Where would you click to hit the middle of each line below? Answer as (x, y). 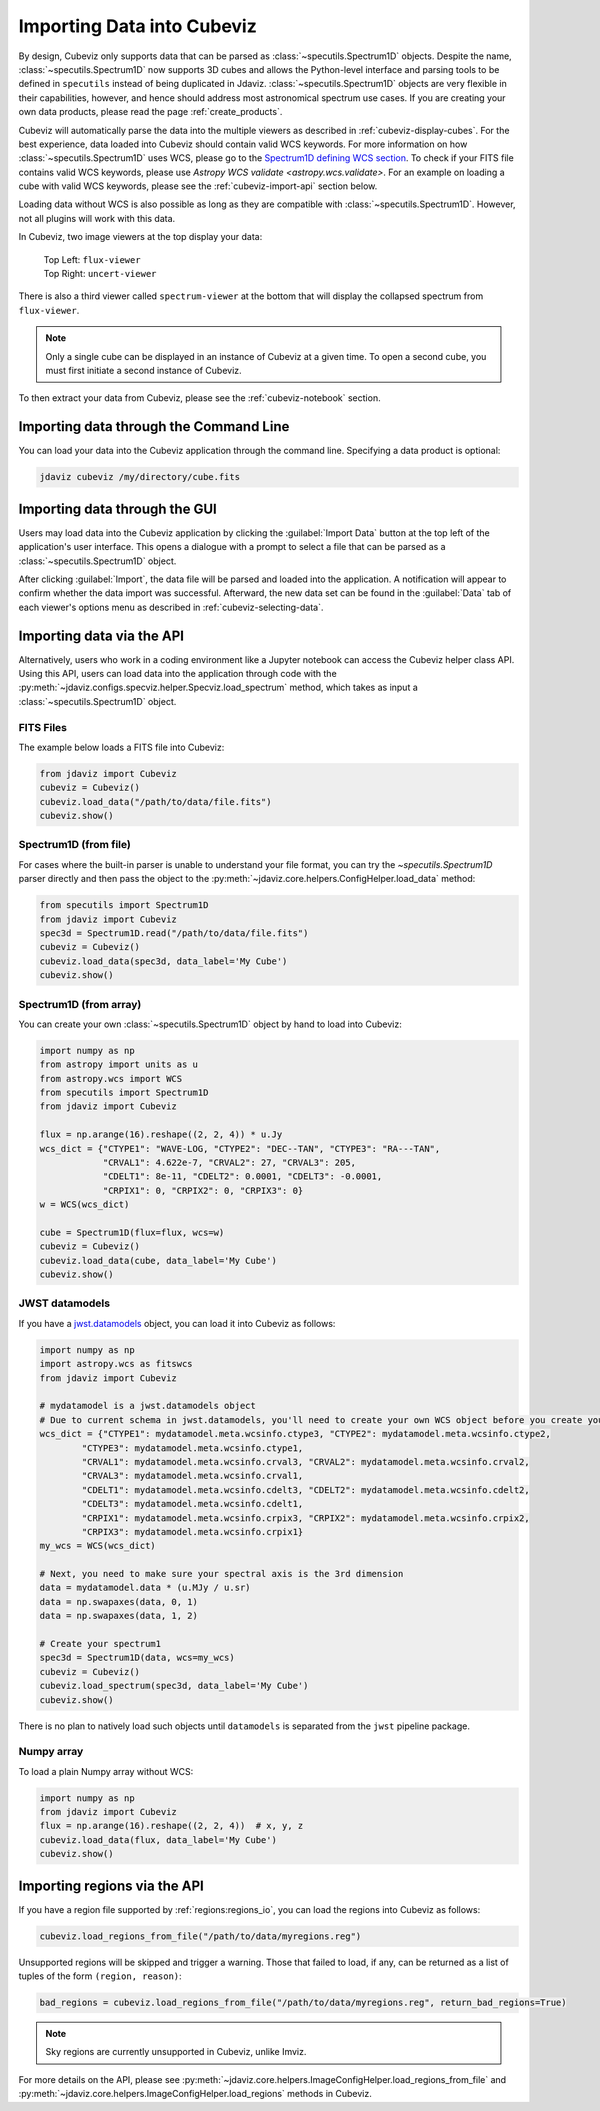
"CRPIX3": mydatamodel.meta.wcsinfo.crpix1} (192, 1531)
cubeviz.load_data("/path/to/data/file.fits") (155, 801)
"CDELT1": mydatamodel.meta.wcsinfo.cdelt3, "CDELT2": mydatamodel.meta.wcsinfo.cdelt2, (305, 1489)
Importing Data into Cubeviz (137, 26)
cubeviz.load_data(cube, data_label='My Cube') (158, 1260)
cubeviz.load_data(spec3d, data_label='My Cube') (163, 961)
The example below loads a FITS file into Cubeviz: (121, 747)
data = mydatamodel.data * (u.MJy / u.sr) (145, 1588)
